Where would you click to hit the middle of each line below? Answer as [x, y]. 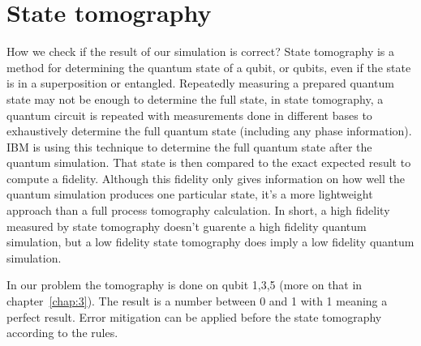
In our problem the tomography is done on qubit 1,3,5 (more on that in [185, 285]
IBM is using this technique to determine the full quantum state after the [189, 146]
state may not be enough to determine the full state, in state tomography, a [195, 98]
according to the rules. [62, 333]
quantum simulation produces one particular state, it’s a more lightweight [190, 194]
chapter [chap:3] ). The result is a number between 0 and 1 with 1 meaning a [197, 301]
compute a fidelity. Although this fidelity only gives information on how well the [206, 178]
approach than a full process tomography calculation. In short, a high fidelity [198, 210]
